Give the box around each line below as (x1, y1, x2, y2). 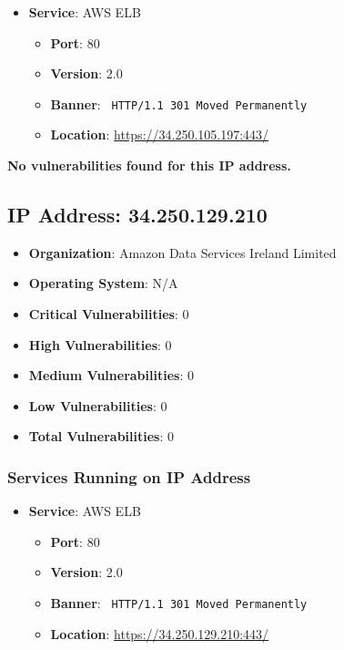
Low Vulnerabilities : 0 (28, 396, 167, 415)
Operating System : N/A (28, 273, 178, 293)
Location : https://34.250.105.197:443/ (50, 125, 269, 144)
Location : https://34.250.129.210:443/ (50, 624, 269, 643)
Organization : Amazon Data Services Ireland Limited (28, 242, 337, 262)
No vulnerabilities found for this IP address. (7, 156, 291, 175)
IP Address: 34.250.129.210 (7, 201, 268, 229)
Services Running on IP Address (7, 465, 251, 488)
